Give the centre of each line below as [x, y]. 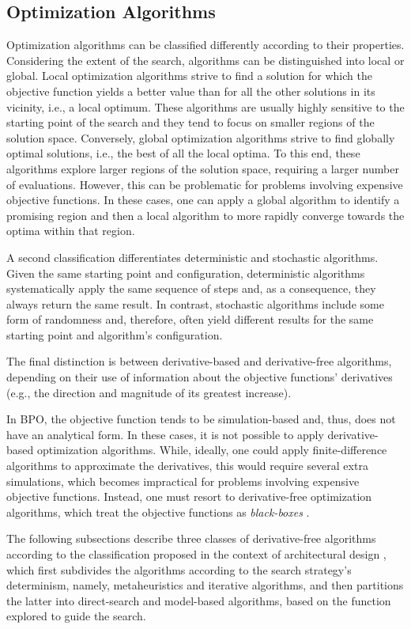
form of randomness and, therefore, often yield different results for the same [190, 319]
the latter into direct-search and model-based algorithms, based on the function [199, 600]
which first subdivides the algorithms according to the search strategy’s [179, 569]
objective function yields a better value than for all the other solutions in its [191, 91]
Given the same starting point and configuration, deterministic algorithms [186, 273]
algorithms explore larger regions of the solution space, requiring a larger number [203, 168]
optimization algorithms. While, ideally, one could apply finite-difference [212, 450]
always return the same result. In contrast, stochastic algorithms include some [195, 303]
